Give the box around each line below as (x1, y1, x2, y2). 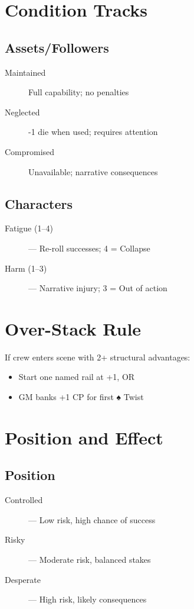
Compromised (5, 145, 55, 157)
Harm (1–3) (5, 262, 47, 274)
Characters (5, 194, 73, 212)
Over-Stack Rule (5, 316, 142, 340)
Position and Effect (5, 425, 163, 449)
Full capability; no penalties (28, 86, 129, 98)
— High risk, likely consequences (28, 593, 147, 605)
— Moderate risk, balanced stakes (28, 553, 151, 565)
